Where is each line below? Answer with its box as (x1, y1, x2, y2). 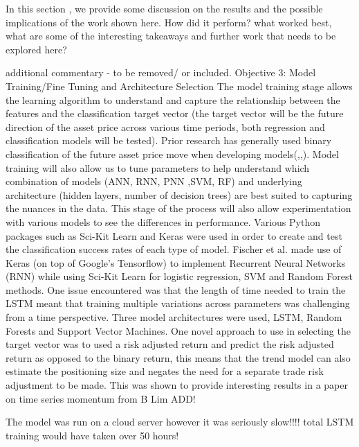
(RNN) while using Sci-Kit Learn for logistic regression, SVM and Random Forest (6, 269, 353, 283)
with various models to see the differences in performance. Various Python (6, 214, 320, 229)
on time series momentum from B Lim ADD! (6, 391, 196, 405)
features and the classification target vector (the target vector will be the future (6, 106, 344, 121)
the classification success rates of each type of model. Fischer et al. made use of (6, 242, 342, 256)
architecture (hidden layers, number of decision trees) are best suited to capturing (6, 187, 353, 202)
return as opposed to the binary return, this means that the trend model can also (6, 350, 351, 365)
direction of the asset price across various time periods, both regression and (6, 119, 325, 134)
